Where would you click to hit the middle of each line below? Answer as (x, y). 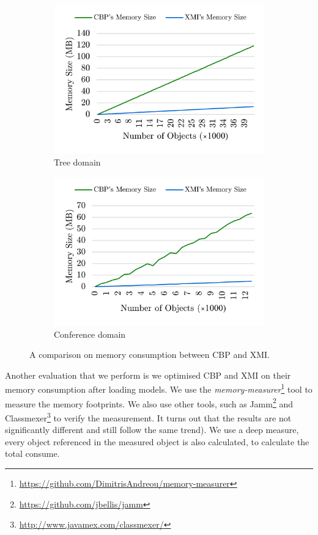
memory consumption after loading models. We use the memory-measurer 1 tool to (159, 388)
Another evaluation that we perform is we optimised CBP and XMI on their (148, 375)
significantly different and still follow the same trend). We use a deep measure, (152, 430)
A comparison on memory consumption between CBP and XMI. (150, 355)
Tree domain (77, 162)
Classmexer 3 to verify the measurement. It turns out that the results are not (148, 417)
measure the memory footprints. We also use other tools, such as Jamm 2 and (149, 402)
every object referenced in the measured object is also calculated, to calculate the (157, 441)
